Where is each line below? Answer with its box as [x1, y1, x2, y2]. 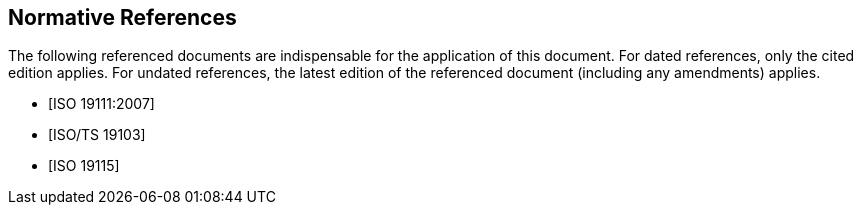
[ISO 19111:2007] [48, 95, 155, 113]
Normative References [8, 5, 237, 30]
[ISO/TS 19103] [48, 126, 146, 144]
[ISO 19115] [48, 157, 120, 175]
